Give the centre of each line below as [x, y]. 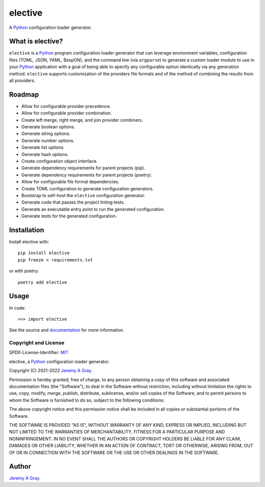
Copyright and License [37, 343]
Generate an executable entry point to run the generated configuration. [93, 209]
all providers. [22, 80]
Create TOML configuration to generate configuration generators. [88, 188]
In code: [17, 308]
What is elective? [36, 41]
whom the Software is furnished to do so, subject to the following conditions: [87, 400]
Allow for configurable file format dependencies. [70, 182]
